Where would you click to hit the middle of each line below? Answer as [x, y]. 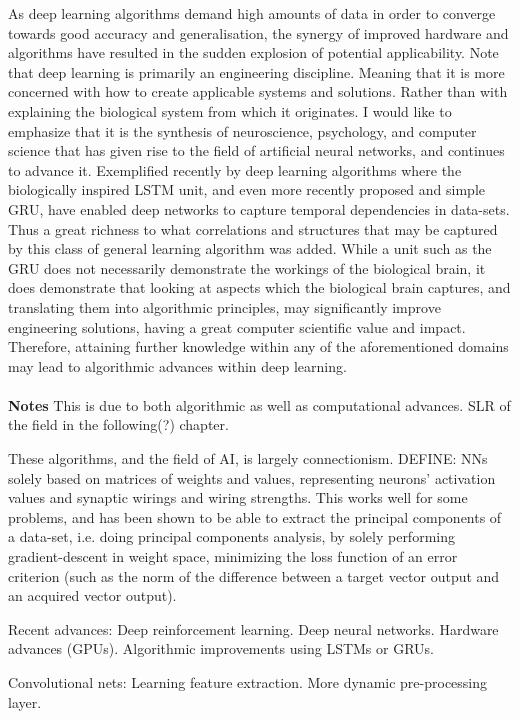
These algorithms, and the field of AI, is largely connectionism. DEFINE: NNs [248, 458]
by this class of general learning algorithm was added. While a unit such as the [250, 248]
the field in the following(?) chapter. [118, 424]
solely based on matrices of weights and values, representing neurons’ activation [252, 477]
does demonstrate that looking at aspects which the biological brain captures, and [259, 287]
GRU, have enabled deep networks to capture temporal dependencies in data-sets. [259, 208]
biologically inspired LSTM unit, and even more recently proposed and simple [247, 189]
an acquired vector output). [92, 595]
